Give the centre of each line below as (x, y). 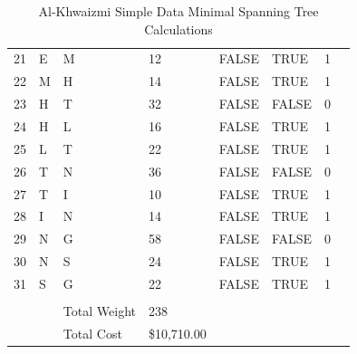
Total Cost (92, 333)
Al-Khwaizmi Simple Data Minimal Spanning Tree (178, 11)
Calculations (178, 29)
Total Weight (99, 310)
